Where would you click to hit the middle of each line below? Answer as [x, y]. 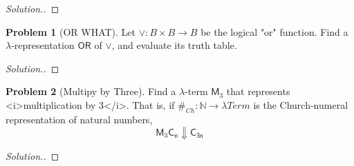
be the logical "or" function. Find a [274, 31]
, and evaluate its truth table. [174, 45]
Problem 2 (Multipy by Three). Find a [91, 91]
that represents [258, 91]
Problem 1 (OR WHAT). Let [71, 31]
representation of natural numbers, [79, 119]
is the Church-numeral [301, 104]
